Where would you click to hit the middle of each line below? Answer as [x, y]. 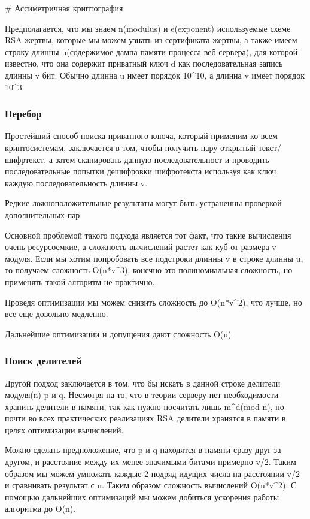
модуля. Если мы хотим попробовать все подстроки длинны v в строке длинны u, [154, 258]
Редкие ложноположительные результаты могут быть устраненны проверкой [143, 203]
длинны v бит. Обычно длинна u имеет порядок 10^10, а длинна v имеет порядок [155, 75]
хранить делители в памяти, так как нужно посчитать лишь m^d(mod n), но [145, 406]
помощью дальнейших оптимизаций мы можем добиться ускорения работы [142, 497]
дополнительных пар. [44, 214]
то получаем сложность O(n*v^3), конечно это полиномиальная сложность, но [149, 270]
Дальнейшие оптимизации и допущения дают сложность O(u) [118, 334]
